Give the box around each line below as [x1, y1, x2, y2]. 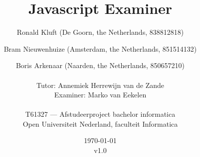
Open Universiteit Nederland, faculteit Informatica [22, 118, 178, 129]
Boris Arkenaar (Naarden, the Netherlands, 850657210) [15, 60, 185, 71]
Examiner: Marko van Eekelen [54, 89, 147, 100]
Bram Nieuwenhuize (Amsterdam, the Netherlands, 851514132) [3, 43, 197, 54]
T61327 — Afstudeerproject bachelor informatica [25, 109, 176, 119]
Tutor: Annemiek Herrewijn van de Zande [36, 79, 165, 90]
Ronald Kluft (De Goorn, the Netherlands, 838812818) [16, 27, 184, 37]
